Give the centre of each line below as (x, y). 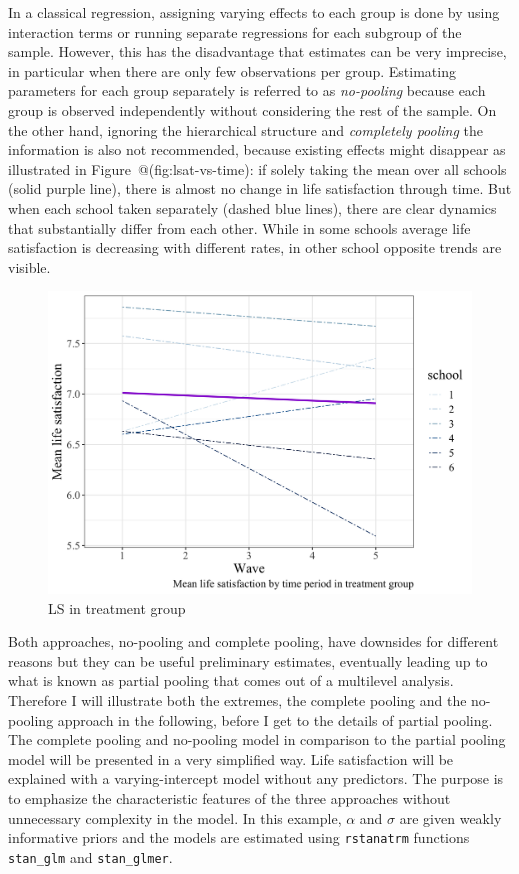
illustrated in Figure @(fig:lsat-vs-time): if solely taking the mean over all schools (257, 168)
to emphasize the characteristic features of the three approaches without (229, 797)
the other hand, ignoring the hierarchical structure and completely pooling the (245, 129)
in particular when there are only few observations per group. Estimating (232, 70)
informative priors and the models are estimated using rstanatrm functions (239, 837)
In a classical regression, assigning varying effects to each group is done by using (254, 12)
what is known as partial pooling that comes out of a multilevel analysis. (231, 680)
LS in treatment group (117, 607)
